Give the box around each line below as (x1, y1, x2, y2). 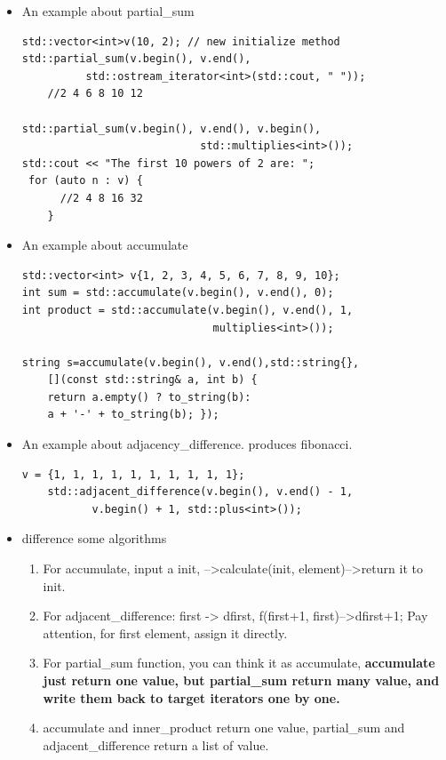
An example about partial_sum (21, 2, 195, 20)
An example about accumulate (21, 236, 188, 254)
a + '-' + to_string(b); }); (47, 408, 219, 421)
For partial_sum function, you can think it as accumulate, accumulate (43, 653, 435, 672)
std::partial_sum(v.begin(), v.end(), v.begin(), (21, 122, 322, 135)
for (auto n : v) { (28, 174, 143, 188)
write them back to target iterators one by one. (43, 688, 340, 707)
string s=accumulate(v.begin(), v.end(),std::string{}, (21, 356, 360, 369)
